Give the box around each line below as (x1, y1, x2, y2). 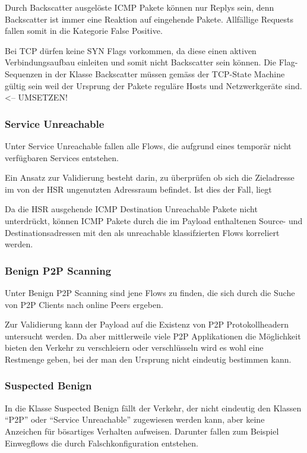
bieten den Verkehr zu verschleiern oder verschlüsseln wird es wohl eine (5, 341, 264, 354)
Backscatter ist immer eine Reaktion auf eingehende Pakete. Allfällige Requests (5, 12, 294, 25)
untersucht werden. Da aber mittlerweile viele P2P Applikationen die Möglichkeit (5, 329, 301, 342)
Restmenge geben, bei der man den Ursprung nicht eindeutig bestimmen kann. (5, 353, 292, 365)
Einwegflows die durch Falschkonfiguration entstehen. (5, 436, 198, 449)
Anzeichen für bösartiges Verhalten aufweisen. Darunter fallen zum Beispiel (5, 424, 279, 437)
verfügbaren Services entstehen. (5, 151, 119, 163)
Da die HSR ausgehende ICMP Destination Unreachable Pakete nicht (5, 203, 258, 215)
